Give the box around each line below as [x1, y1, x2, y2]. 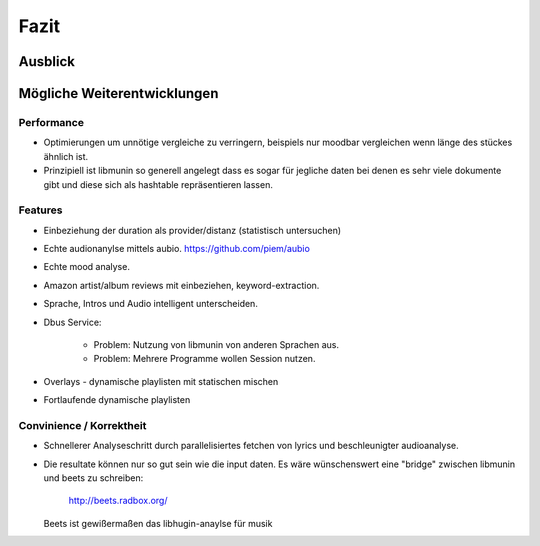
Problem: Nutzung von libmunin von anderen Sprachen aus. [93, 338, 340, 350]
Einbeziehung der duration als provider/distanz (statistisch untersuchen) [43, 224, 342, 236]
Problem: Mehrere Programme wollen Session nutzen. [93, 353, 316, 365]
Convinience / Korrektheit [18, 418, 147, 432]
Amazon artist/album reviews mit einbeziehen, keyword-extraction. [43, 279, 320, 291]
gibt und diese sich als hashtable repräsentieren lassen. [43, 178, 274, 190]
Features [18, 203, 63, 217]
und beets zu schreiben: [43, 472, 144, 484]
